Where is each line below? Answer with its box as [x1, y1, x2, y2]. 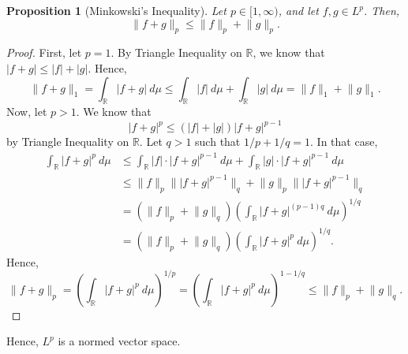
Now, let [6, 103, 47, 120]
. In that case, [310, 133, 378, 150]
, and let [278, 2, 319, 18]
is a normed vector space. [58, 333, 181, 349]
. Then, [364, 2, 400, 18]
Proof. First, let [6, 44, 82, 61]
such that [195, 133, 241, 150]
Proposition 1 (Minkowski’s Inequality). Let [6, 2, 226, 18]
